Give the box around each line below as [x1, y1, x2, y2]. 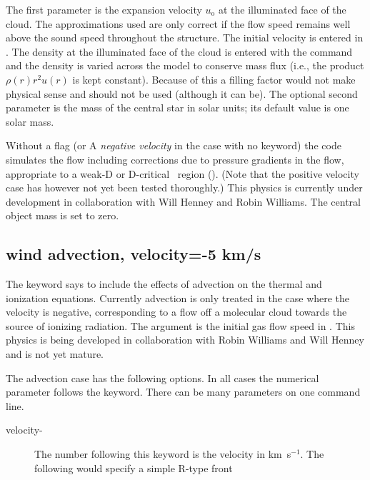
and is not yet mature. [6, 346, 104, 361]
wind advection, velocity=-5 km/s [6, 243, 261, 265]
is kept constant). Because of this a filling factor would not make [72, 71, 356, 86]
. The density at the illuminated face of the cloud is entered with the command [6, 44, 353, 59]
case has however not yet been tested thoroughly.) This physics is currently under [6, 180, 363, 195]
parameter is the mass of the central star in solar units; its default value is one [6, 100, 349, 115]
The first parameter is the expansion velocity [6, 2, 202, 16]
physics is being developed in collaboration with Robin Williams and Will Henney [6, 332, 364, 347]
